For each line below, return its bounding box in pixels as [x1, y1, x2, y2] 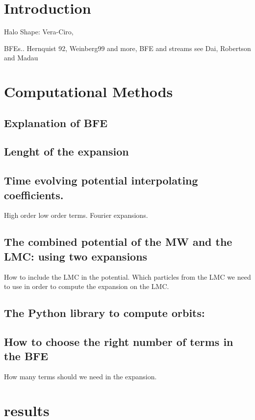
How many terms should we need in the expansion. [4, 371, 157, 382]
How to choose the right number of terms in [4, 334, 233, 349]
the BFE [4, 348, 49, 364]
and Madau [4, 52, 38, 63]
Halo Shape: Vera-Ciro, [4, 26, 74, 37]
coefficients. [4, 187, 64, 202]
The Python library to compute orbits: [4, 305, 205, 320]
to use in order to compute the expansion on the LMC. [4, 281, 169, 291]
